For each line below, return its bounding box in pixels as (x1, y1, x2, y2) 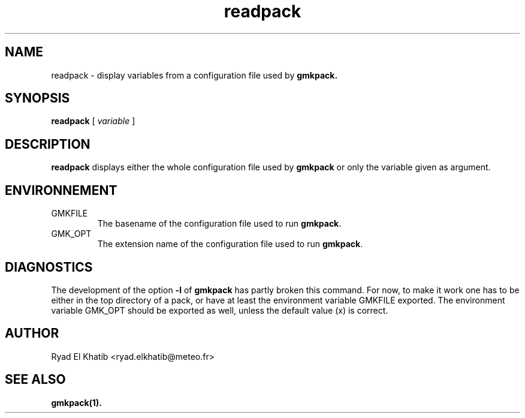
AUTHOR (5, 326, 59, 341)
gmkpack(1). (51, 397, 102, 408)
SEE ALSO (5, 372, 66, 387)
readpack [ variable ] (51, 116, 135, 127)
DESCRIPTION (5, 136, 90, 152)
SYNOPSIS (5, 91, 70, 106)
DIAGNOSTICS (5, 259, 93, 275)
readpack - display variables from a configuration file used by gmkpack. (51, 70, 338, 80)
